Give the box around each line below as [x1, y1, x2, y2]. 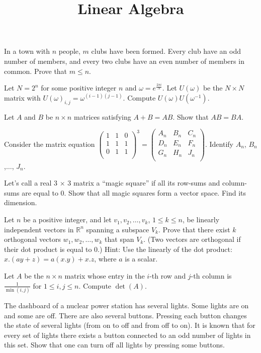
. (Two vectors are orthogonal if [143, 234, 241, 244]
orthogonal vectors [4, 234, 61, 244]
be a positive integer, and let [23, 214, 112, 225]
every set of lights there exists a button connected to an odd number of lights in [4, 329, 251, 340]
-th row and [149, 271, 186, 281]
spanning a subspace [86, 224, 149, 234]
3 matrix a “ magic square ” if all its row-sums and [67, 178, 220, 188]
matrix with [4, 92, 41, 103]
